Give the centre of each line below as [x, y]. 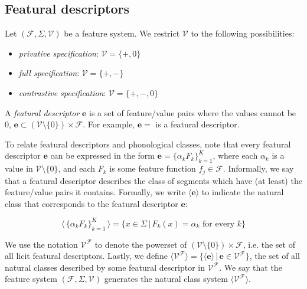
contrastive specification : [62, 92]
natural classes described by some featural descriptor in [105, 267]
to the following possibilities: [243, 33]
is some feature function [153, 168]
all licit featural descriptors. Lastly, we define [86, 256]
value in [19, 168]
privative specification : [58, 53]
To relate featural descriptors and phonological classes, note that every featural [148, 144]
